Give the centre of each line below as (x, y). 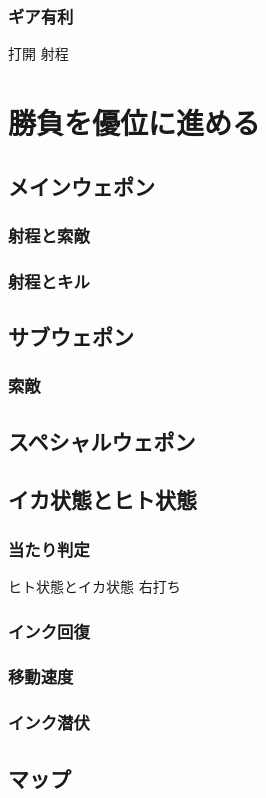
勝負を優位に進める (134, 122)
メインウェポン (81, 185)
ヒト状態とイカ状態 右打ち (94, 586)
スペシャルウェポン (102, 440)
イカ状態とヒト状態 (102, 499)
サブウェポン (71, 336)
